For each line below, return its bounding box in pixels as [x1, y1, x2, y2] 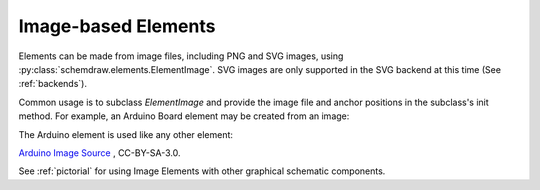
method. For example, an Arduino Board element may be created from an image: [18, 110, 350, 122]
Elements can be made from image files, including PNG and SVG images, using [18, 50, 344, 62]
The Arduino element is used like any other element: [18, 128, 234, 140]
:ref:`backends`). [18, 78, 87, 90]
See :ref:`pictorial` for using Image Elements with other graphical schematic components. [18, 165, 386, 177]
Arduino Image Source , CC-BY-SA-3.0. [18, 146, 181, 159]
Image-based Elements [18, 15, 216, 37]
